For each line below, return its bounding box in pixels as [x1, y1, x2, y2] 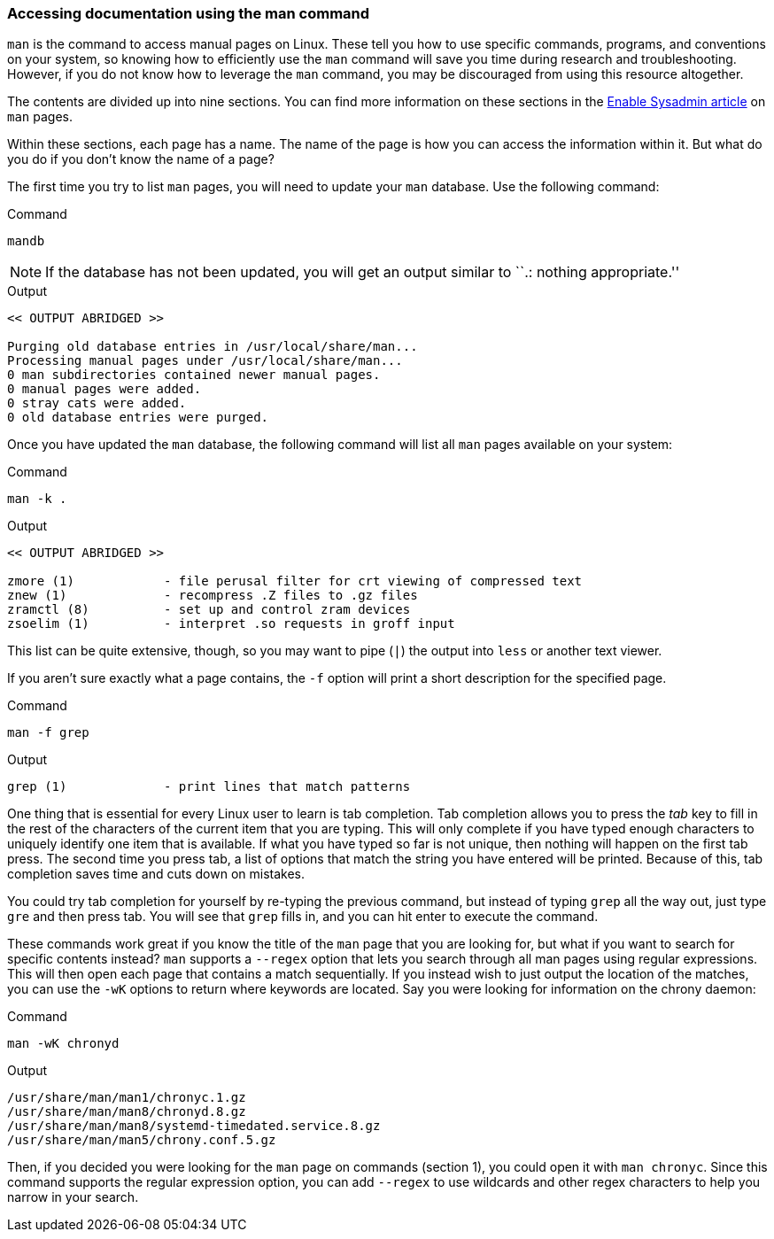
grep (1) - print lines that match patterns [7, 779, 411, 794]
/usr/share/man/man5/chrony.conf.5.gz [7, 1133, 276, 1148]
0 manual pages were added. [7, 382, 202, 397]
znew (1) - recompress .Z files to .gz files [7, 588, 418, 603]
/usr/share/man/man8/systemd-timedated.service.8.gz [7, 1119, 381, 1134]
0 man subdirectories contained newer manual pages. [7, 368, 381, 383]
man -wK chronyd [7, 1036, 120, 1051]
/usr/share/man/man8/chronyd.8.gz [7, 1104, 246, 1119]
